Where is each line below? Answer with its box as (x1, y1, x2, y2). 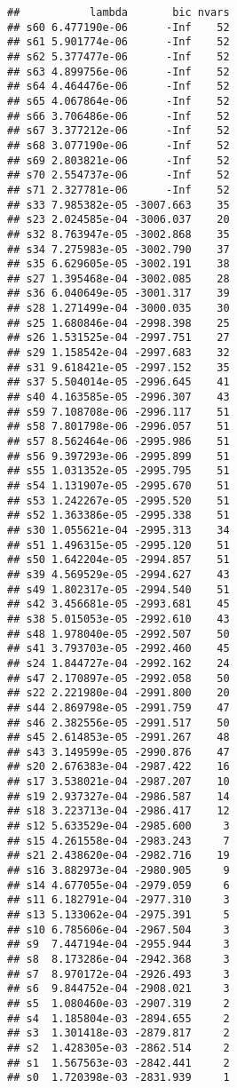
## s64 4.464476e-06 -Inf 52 (7, 80, 230, 93)
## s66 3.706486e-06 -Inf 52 (7, 109, 230, 123)
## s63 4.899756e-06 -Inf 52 (7, 65, 230, 78)
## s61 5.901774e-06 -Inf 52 (7, 36, 230, 49)
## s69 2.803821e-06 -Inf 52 (7, 154, 230, 167)
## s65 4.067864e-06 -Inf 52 (7, 94, 230, 107)
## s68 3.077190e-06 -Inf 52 (7, 139, 230, 152)
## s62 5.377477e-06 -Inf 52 (7, 50, 230, 63)
